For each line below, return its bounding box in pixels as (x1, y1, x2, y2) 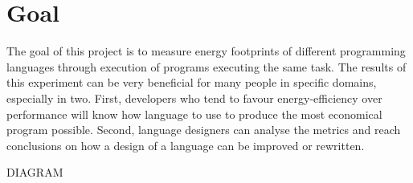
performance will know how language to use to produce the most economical (6, 105, 382, 122)
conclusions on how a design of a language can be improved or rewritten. (6, 136, 365, 153)
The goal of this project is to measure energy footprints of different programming (6, 43, 406, 59)
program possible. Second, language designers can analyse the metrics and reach (6, 121, 401, 138)
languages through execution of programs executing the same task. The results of (6, 58, 407, 75)
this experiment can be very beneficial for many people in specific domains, (6, 74, 377, 91)
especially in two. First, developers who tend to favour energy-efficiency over (6, 89, 382, 106)
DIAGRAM (6, 164, 63, 181)
